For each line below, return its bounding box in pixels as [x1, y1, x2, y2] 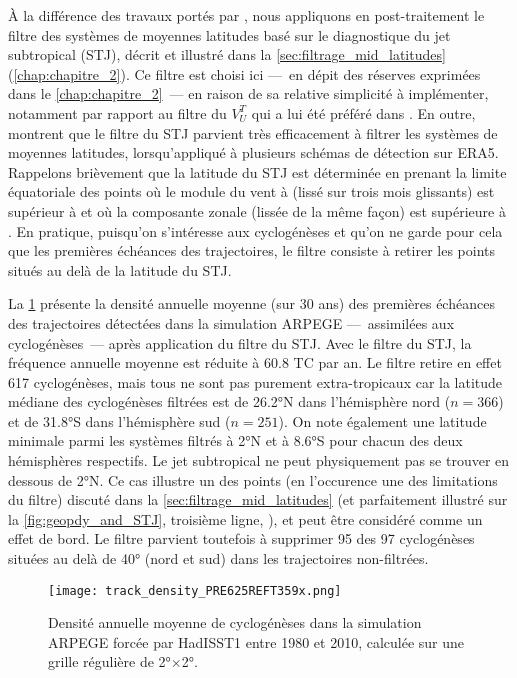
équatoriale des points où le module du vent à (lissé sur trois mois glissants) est [8, 181, 495, 202]
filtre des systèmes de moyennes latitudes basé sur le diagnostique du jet [8, 24, 451, 45]
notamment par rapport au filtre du [8, 102, 227, 123]
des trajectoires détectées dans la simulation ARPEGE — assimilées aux [8, 312, 455, 333]
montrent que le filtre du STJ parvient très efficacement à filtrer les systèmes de [8, 122, 498, 143]
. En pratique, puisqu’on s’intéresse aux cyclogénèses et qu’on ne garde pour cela [8, 220, 503, 241]
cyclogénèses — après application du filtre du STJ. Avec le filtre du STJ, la [8, 332, 472, 353]
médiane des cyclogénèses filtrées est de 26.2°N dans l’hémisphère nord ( [8, 391, 451, 412]
